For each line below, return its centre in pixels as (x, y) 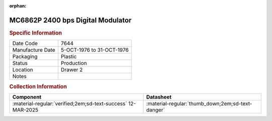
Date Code (25, 44)
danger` (156, 109)
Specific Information (36, 33)
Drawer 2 (72, 70)
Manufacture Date (34, 50)
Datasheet (159, 97)
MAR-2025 (25, 109)
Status (20, 63)
